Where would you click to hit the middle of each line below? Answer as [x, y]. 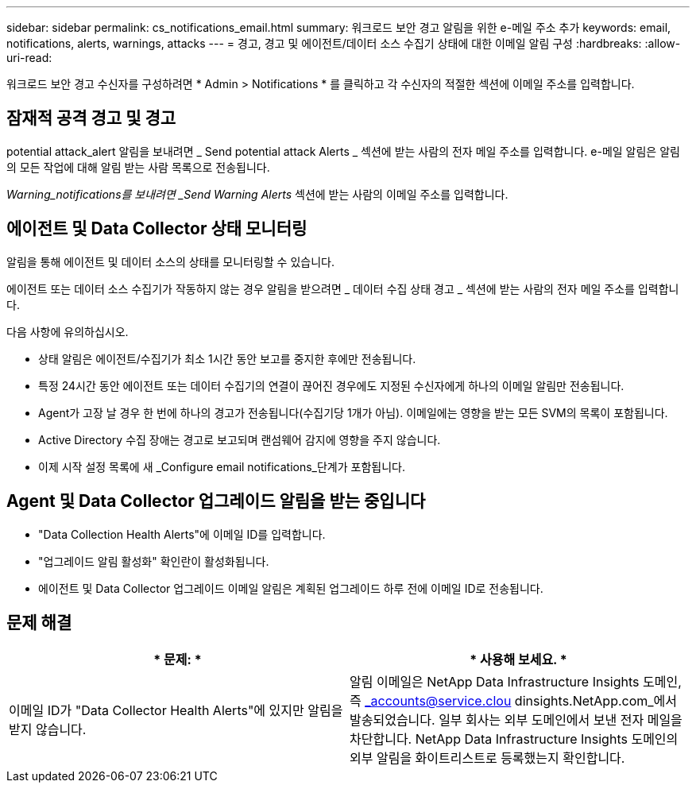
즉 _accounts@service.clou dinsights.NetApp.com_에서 [514, 701]
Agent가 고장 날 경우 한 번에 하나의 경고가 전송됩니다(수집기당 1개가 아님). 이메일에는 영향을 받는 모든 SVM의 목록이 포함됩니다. [353, 412]
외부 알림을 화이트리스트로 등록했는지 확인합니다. [487, 758]
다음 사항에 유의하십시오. [68, 331]
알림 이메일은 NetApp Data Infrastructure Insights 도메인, [516, 682]
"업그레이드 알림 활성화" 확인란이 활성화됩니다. [154, 561]
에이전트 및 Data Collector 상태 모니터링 [157, 229]
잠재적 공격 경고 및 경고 [91, 118]
